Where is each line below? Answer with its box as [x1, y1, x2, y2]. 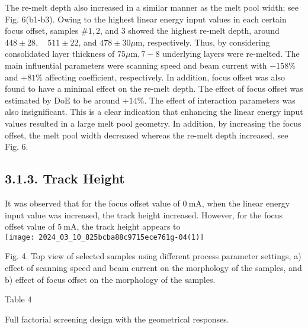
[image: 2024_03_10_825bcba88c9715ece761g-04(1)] [5, 233, 204, 241]
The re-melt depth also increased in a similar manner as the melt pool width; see [5, 1, 299, 13]
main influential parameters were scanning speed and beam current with [5, 59, 267, 71]
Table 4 [5, 293, 32, 305]
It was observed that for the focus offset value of [5, 196, 180, 209]
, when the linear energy [201, 196, 290, 209]
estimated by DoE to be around [5, 93, 120, 106]
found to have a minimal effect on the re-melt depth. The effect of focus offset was [5, 82, 303, 95]
